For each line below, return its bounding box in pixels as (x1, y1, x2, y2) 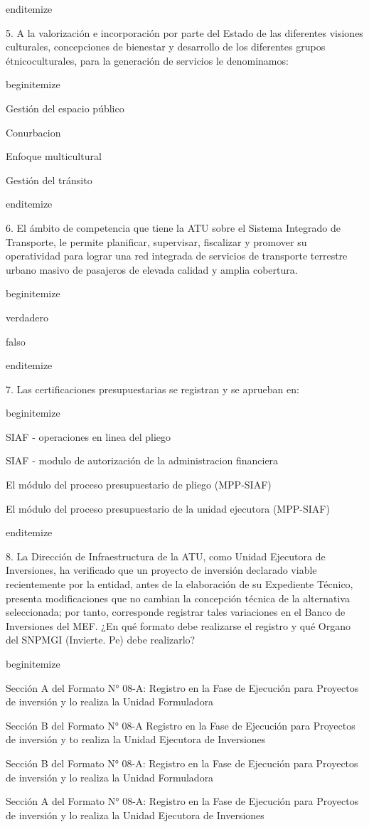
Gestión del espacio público (6, 100, 124, 115)
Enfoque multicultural (6, 149, 102, 164)
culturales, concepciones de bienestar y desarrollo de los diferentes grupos (6, 39, 326, 54)
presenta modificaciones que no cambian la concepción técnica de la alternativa (6, 590, 350, 605)
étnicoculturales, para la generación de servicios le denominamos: (6, 53, 289, 68)
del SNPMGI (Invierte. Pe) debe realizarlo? (6, 632, 196, 647)
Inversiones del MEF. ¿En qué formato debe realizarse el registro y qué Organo (6, 618, 351, 633)
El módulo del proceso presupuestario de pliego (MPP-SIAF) (6, 477, 272, 492)
